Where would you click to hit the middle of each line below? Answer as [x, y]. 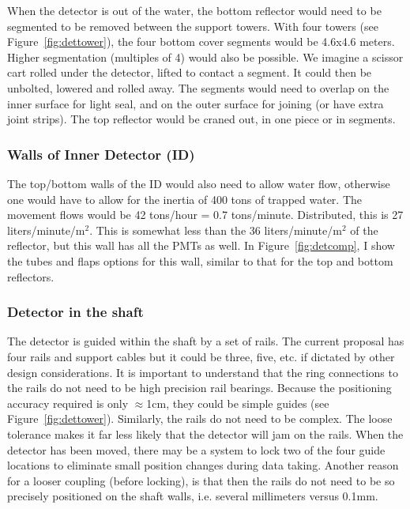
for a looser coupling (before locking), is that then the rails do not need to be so [201, 480]
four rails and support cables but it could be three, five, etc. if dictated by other [201, 356]
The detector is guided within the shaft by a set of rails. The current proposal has [206, 341]
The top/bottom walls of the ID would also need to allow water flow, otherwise [199, 183]
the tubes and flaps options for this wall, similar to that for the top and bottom [200, 260]
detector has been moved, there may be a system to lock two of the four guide [196, 449]
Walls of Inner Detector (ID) [101, 154]
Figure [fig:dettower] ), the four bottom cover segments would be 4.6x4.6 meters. [201, 41]
